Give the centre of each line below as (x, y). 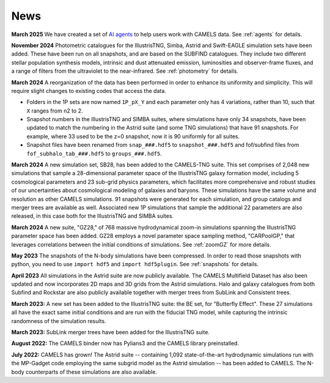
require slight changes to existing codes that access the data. (89, 91)
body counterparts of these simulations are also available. (84, 372)
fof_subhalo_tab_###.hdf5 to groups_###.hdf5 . (94, 154)
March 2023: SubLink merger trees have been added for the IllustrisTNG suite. (111, 332)
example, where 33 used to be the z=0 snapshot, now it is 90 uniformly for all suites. (133, 136)
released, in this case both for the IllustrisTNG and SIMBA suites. (93, 216)
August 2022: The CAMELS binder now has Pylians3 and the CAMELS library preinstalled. (125, 343)
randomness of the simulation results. (59, 321)
